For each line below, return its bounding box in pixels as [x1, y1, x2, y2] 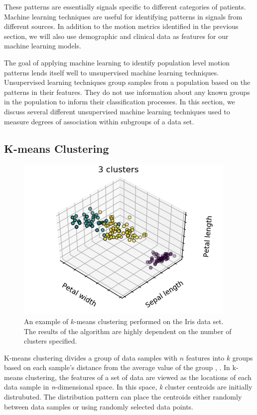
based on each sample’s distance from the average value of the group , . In [4, 362, 230, 373]
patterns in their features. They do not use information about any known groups [4, 86, 250, 97]
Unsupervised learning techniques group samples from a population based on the [4, 77, 251, 87]
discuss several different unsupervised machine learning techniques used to [4, 106, 230, 116]
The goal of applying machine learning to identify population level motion [4, 57, 230, 67]
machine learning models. [4, 40, 81, 51]
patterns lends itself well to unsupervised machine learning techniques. [4, 67, 219, 77]
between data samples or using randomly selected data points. [4, 401, 194, 412]
